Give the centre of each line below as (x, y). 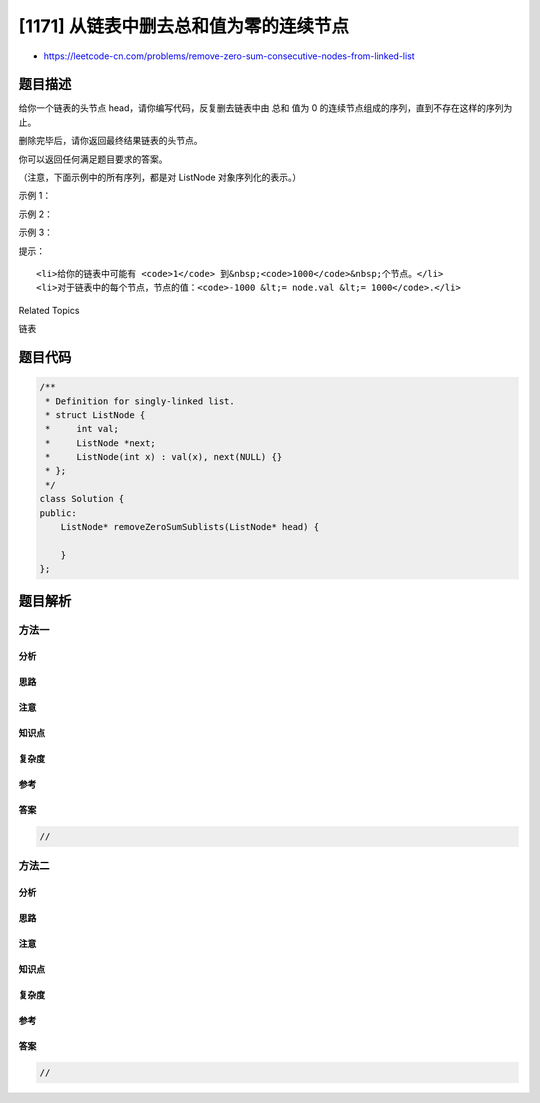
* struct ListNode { (95, 414)
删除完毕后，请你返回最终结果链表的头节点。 (110, 141)
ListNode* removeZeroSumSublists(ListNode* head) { (190, 527)
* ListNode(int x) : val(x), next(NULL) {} (164, 457)
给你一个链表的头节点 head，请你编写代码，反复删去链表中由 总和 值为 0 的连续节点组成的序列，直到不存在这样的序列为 (265, 108)
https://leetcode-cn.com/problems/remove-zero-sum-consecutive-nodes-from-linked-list (229, 56)
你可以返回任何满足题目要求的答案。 (93, 159)
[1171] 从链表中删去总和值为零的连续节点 (184, 26)
